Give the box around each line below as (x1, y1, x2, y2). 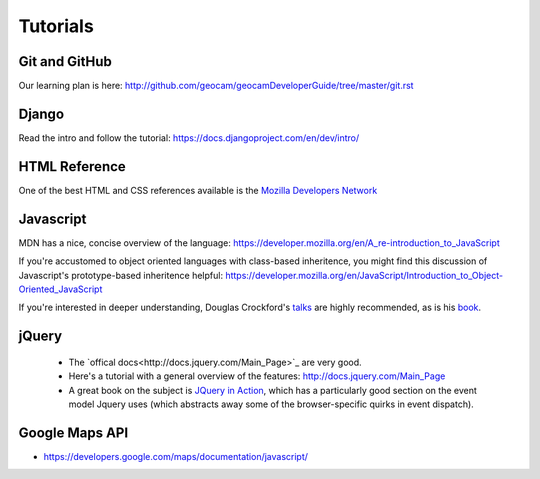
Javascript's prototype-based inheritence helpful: (18, 269, 224, 281)
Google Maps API (18, 424, 129, 441)
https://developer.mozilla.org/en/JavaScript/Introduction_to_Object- (225, 269, 504, 281)
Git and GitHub (18, 53, 112, 70)
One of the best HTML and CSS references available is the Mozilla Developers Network (18, 184, 378, 196)
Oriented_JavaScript (18, 283, 103, 295)
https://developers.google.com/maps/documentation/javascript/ (43, 450, 309, 462)
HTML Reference (18, 158, 127, 175)
